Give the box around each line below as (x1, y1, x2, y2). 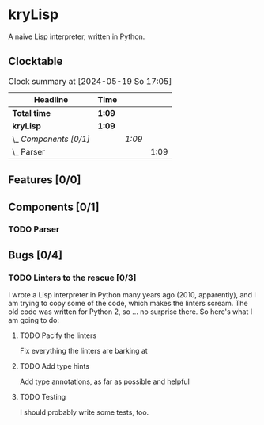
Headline (33, 94, 69, 105)
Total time (12, 107, 51, 118)
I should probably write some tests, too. (19, 408, 149, 417)
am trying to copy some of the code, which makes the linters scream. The (8, 299, 249, 308)
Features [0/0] (8, 173, 81, 187)
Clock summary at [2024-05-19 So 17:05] (8, 75, 172, 86)
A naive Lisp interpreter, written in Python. (8, 32, 145, 41)
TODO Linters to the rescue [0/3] (8, 272, 137, 283)
